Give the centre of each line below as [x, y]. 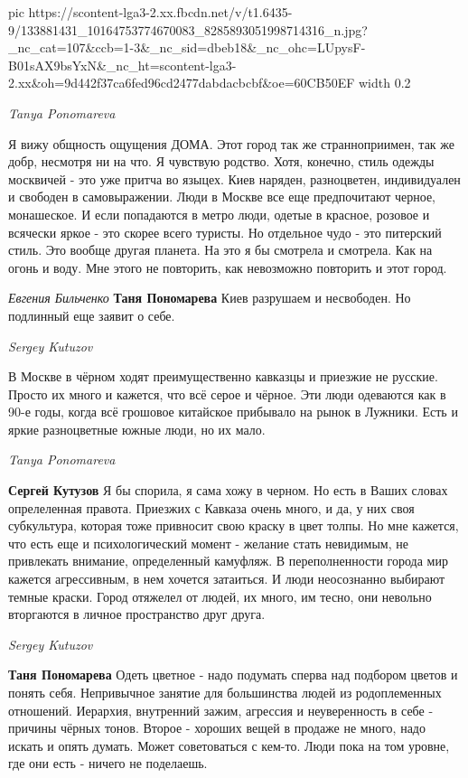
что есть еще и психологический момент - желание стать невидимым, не [208, 543]
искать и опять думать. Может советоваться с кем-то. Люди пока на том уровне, [229, 745]
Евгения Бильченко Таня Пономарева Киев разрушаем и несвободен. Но [210, 298]
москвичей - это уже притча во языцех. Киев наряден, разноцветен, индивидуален [234, 178]
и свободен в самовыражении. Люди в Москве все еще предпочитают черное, [222, 197]
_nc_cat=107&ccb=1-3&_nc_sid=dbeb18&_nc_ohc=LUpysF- [187, 47]
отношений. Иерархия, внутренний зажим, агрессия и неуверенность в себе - [221, 710]
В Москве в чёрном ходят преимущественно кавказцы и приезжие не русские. [223, 376]
